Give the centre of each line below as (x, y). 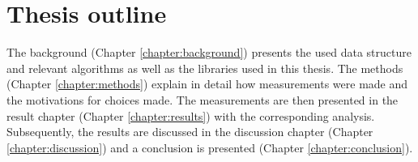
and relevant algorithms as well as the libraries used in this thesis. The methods (205, 68)
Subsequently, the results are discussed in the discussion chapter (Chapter (190, 132)
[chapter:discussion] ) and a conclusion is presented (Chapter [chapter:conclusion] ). (210, 147)
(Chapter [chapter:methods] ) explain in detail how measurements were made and (207, 84)
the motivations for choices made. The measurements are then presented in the (203, 99)
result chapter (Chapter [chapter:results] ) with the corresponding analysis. (191, 115)
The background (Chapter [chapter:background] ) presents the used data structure (209, 52)
